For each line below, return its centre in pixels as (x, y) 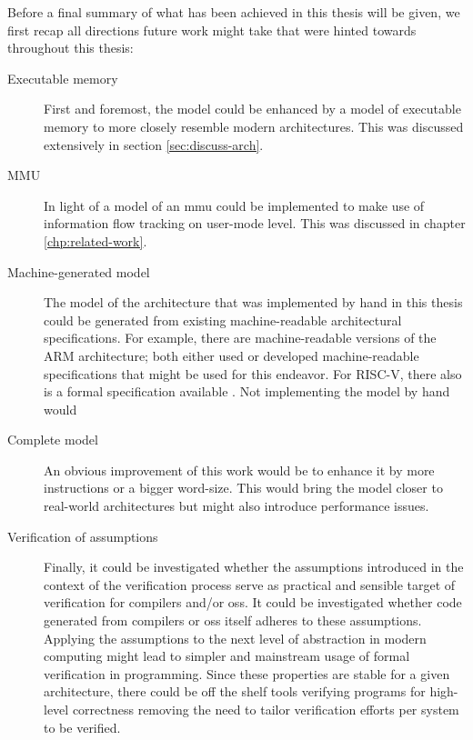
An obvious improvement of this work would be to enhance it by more (239, 470)
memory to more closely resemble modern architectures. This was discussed (254, 126)
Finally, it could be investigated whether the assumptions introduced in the (254, 567)
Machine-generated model (79, 271)
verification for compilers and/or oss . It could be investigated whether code (253, 602)
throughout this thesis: (70, 48)
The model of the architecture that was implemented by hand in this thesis (253, 302)
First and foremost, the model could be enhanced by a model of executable (252, 109)
